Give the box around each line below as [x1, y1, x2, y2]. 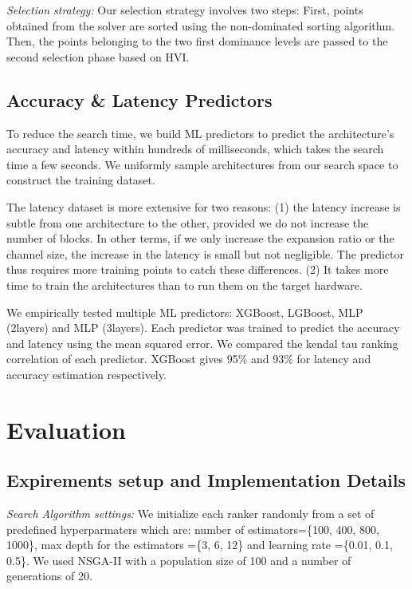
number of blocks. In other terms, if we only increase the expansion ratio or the [6, 230, 394, 247]
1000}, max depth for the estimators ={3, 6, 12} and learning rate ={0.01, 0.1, [6, 536, 393, 553]
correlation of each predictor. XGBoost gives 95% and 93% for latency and [6, 350, 371, 367]
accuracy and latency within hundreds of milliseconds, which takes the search [6, 140, 384, 157]
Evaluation [6, 413, 126, 445]
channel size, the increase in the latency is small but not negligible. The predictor [6, 245, 404, 262]
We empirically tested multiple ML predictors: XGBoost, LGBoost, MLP [6, 303, 363, 320]
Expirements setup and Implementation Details [6, 468, 406, 492]
